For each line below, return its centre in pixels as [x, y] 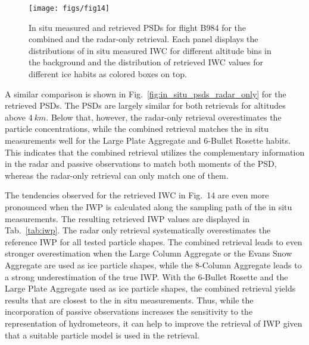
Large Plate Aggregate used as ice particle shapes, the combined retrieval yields [150, 288]
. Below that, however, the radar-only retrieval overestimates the [164, 117]
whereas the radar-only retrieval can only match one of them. [117, 175]
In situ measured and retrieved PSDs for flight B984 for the [138, 27]
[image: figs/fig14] [69, 8]
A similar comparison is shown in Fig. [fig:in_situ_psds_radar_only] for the [146, 94]
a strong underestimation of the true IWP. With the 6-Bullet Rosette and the [146, 276]
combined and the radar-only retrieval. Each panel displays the [143, 39]
